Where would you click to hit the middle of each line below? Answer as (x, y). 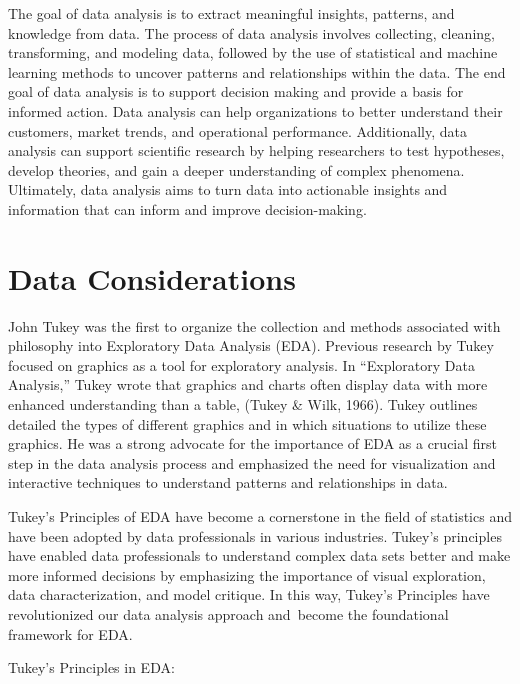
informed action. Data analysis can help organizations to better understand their (255, 110)
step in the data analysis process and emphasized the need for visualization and (252, 462)
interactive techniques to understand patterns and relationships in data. (228, 482)
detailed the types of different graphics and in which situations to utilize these (247, 423)
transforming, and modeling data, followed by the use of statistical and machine (253, 52)
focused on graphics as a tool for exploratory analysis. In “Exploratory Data (241, 364)
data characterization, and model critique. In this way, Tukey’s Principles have (249, 594)
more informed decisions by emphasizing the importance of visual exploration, (247, 574)
